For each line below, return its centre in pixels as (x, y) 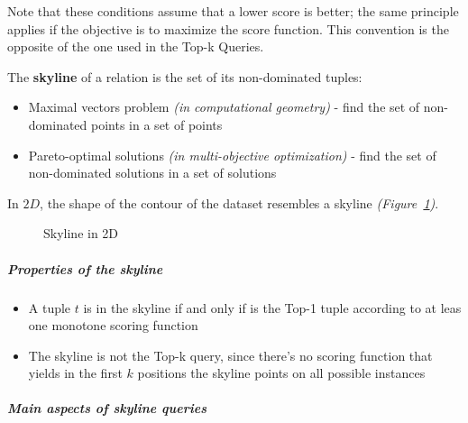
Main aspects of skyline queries (107, 408)
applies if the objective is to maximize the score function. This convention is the (228, 28)
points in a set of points (157, 124)
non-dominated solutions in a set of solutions (152, 173)
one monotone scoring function (113, 325)
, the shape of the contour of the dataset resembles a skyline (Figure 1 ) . (239, 202)
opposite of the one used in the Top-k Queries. (136, 46)
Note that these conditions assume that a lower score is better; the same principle (233, 11)
